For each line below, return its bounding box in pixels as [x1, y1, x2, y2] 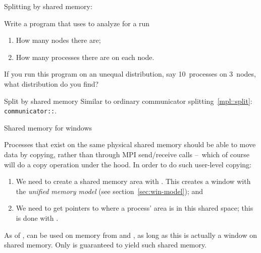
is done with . [16, 212, 59, 223]
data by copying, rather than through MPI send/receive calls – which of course [4, 149, 249, 159]
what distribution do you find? [4, 78, 99, 89]
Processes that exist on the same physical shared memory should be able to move [4, 139, 256, 150]
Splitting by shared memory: [4, 1, 92, 11]
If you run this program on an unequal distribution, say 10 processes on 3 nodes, [4, 69, 256, 79]
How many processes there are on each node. [16, 51, 154, 62]
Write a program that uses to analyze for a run [4, 18, 150, 28]
